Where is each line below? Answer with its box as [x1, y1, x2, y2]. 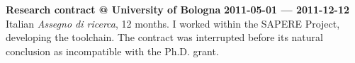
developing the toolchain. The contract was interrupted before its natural [6, 30, 323, 45]
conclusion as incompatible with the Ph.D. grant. [6, 43, 219, 58]
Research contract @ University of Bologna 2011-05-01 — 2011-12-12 [6, 2, 350, 16]
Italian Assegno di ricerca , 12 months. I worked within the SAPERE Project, [6, 16, 340, 30]
